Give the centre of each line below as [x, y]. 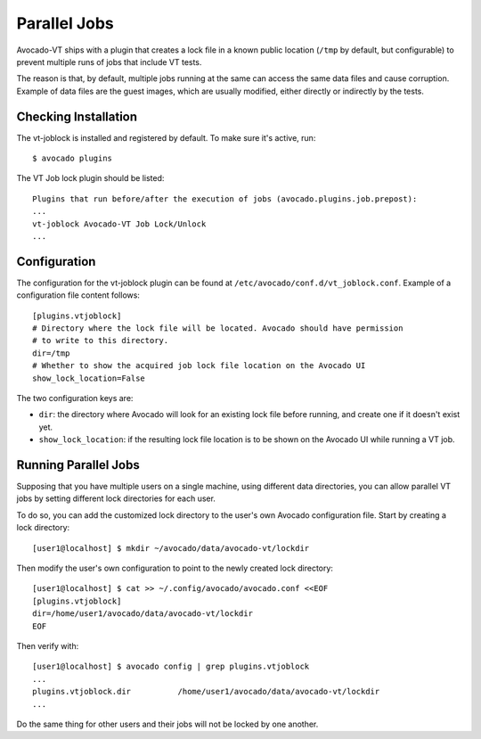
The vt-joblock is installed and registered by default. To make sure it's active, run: [166, 137]
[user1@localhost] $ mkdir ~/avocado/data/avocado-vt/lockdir [171, 548]
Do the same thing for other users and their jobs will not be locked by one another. [167, 724]
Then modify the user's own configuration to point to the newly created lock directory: [175, 568]
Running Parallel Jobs [78, 465]
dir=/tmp [51, 353]
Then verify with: [48, 645]
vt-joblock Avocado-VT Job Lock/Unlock [119, 224]
